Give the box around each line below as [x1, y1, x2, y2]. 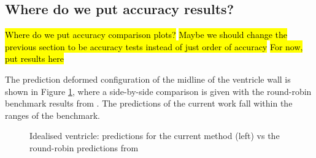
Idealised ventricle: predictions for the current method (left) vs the [29, 129, 280, 142]
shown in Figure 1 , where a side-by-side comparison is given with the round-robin [5, 85, 312, 97]
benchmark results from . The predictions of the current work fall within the [5, 97, 293, 110]
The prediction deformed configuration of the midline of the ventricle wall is [5, 72, 291, 85]
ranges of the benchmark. [5, 108, 100, 121]
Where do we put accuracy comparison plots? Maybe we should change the [5, 28, 287, 41]
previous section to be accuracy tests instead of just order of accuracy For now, [5, 40, 303, 53]
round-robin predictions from [29, 141, 139, 154]
